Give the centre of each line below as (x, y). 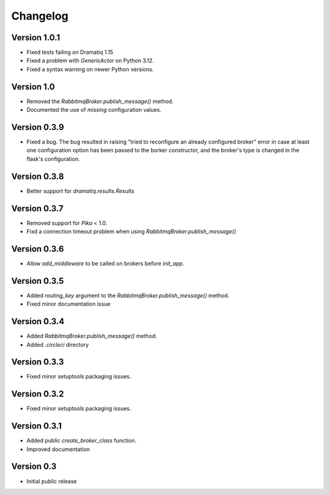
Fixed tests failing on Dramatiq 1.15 (70, 52)
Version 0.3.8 (38, 176)
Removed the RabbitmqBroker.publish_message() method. (100, 101)
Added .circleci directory (58, 344)
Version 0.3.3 (38, 362)
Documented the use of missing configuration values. (94, 110)
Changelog (40, 16)
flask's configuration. (53, 159)
